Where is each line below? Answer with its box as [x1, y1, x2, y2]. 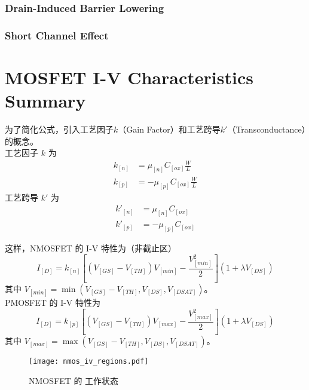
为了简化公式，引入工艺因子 [5, 123, 114, 135]
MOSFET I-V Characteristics [5, 65, 253, 89]
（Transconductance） [227, 123, 306, 135]
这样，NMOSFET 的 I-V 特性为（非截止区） [5, 241, 176, 254]
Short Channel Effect [5, 27, 109, 42]
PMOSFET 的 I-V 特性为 [5, 296, 101, 309]
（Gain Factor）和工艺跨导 [118, 123, 221, 135]
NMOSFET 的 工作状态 [29, 374, 119, 386]
